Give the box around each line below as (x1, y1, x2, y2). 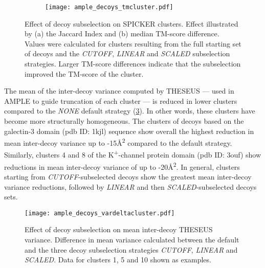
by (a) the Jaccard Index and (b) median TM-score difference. (25, 28, 219, 39)
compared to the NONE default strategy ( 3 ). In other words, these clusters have (4, 105, 255, 116)
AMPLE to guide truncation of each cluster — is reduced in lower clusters (4, 95, 237, 106)
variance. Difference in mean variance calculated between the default (25, 234, 239, 244)
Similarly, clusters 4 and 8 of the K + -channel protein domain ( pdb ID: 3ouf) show (4, 148, 261, 160)
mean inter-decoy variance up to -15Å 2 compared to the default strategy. (4, 136, 232, 148)
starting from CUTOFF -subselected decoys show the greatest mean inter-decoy (4, 171, 252, 182)
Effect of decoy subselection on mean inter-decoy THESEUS (25, 224, 213, 235)
